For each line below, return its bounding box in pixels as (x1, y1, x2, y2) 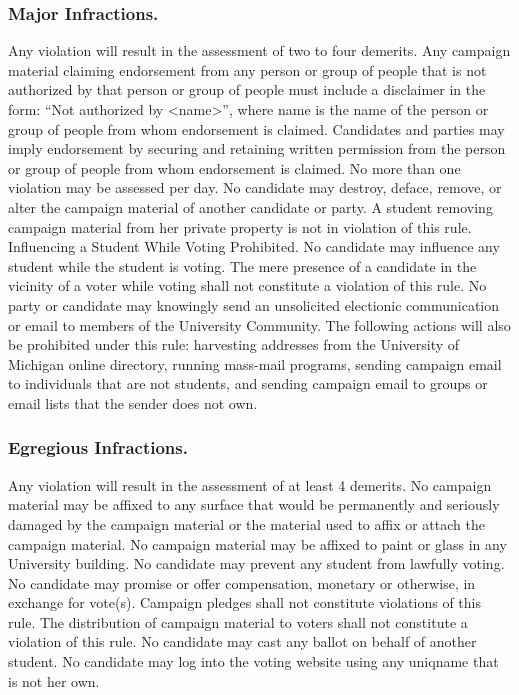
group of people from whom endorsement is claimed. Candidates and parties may (8, 118, 505, 139)
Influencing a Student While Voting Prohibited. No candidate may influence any (8, 236, 500, 257)
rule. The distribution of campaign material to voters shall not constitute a (8, 611, 468, 632)
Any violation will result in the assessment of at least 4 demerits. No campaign (8, 474, 492, 495)
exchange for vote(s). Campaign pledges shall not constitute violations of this (8, 592, 482, 613)
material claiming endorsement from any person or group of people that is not (8, 59, 487, 80)
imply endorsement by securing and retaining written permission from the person (8, 138, 506, 159)
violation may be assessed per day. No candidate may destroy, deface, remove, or (8, 177, 502, 198)
